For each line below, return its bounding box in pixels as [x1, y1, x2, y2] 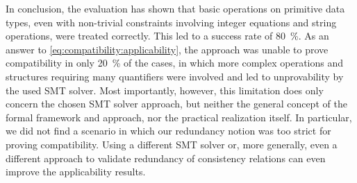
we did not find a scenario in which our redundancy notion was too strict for [6, 123, 331, 138]
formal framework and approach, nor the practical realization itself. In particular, [6, 110, 352, 124]
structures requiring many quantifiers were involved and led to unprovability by [6, 69, 344, 83]
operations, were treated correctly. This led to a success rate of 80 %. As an [6, 28, 329, 43]
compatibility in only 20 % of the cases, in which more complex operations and [6, 55, 344, 70]
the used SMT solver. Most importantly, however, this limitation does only [6, 82, 324, 97]
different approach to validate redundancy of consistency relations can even [6, 150, 326, 165]
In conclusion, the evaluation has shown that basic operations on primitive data [6, 1, 345, 15]
